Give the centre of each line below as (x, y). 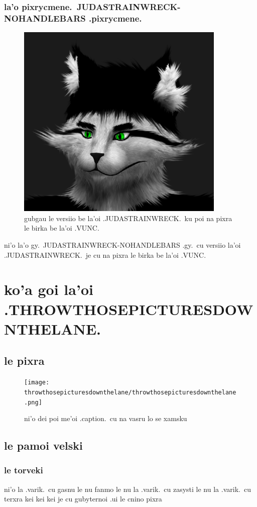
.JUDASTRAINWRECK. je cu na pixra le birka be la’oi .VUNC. (105, 255)
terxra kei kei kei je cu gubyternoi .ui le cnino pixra (83, 499)
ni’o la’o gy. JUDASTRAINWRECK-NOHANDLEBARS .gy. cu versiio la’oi (122, 245)
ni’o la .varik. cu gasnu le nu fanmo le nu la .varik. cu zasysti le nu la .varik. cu (127, 489)
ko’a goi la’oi (49, 289)
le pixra (24, 361)
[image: (37, 383)
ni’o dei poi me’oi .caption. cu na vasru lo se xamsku (106, 418)
